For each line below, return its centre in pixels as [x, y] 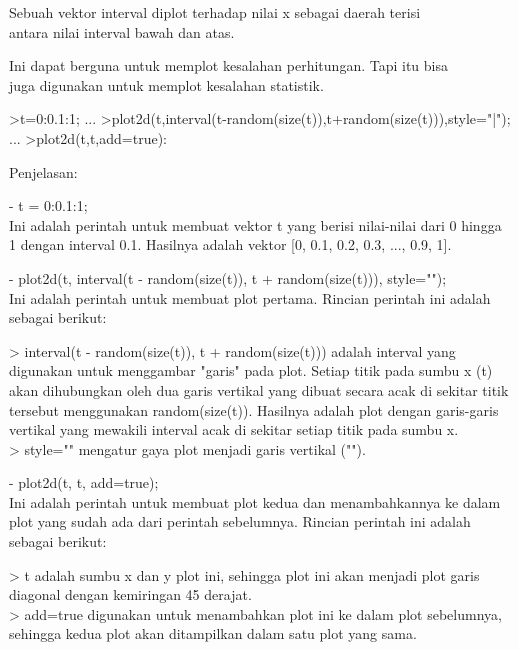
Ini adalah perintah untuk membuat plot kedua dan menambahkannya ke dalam [255, 501]
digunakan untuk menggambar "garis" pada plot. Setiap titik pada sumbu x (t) [251, 370]
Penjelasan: [43, 171]
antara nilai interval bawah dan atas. [122, 31]
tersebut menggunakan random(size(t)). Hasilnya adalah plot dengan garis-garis [254, 409]
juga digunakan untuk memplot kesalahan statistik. [166, 84]
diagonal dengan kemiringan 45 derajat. [130, 594]
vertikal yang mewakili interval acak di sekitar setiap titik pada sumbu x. [234, 429]
